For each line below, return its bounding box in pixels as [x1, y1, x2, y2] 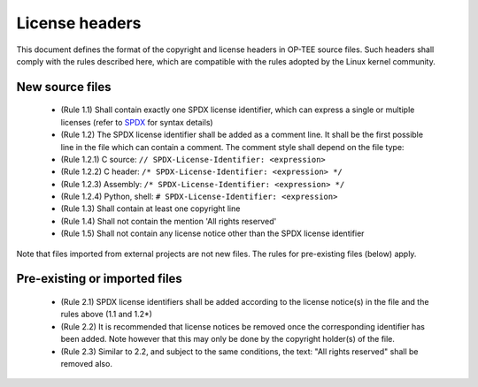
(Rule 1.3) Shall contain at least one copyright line [60, 203, 241, 214]
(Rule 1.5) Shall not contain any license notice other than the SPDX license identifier [60, 228, 365, 239]
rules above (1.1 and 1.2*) [60, 309, 152, 320]
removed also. [60, 359, 112, 368]
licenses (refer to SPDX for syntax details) [60, 117, 213, 127]
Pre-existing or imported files [16, 271, 183, 286]
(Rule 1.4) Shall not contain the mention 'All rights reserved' [60, 216, 277, 226]
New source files [16, 80, 112, 95]
